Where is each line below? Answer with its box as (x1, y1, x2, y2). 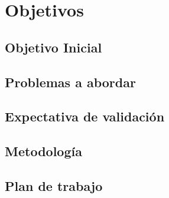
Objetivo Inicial (5, 38, 102, 56)
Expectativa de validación (5, 107, 165, 126)
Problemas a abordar (5, 72, 136, 91)
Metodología (5, 142, 82, 160)
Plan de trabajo (5, 176, 103, 194)
